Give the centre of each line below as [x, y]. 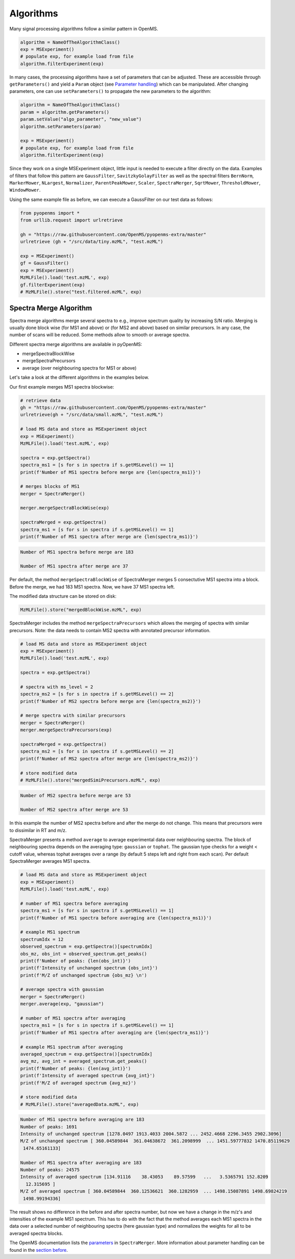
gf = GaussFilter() [44, 263]
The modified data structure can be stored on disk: [63, 596]
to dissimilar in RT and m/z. [38, 830]
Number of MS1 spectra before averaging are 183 [82, 1120]
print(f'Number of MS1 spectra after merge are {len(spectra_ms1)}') [109, 537]
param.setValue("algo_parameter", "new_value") [81, 119]
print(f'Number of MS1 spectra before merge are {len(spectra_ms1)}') [111, 472]
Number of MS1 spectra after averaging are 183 [81, 1163]
